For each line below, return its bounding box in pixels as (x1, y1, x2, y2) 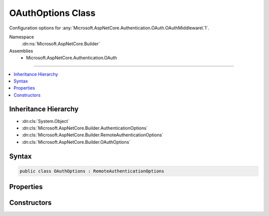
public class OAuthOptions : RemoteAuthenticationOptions (19, 168, 164, 174)
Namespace (9, 34, 34, 40)
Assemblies (9, 48, 33, 54)
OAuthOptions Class (9, 7, 96, 18)
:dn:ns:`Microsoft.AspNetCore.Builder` (21, 41, 101, 47)
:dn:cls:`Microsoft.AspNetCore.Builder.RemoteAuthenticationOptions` (21, 132, 164, 138)
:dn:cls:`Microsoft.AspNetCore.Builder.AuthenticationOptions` (21, 125, 148, 131)
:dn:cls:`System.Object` (21, 118, 70, 124)
